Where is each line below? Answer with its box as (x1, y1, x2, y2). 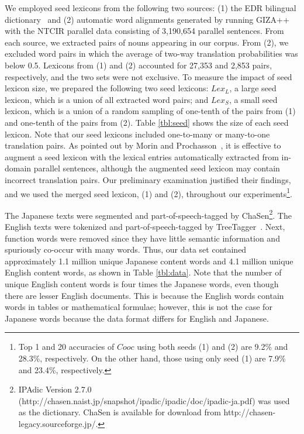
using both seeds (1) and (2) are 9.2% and (137, 340, 288, 353)
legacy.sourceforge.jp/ (18, 417, 96, 429)
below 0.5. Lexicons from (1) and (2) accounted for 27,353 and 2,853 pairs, (5, 58, 272, 71)
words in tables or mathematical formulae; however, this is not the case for (5, 301, 272, 313)
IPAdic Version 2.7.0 (18, 383, 92, 395)
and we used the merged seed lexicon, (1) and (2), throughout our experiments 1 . (5, 185, 292, 199)
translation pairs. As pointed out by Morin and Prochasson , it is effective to (5, 139, 281, 151)
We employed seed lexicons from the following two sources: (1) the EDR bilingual (5, 2, 296, 13)
